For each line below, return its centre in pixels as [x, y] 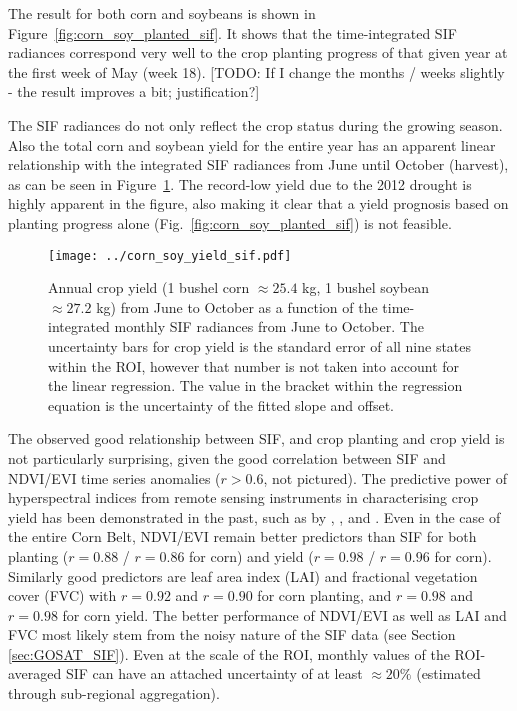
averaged [35, 673]
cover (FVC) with [62, 595]
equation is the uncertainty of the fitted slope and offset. [221, 404]
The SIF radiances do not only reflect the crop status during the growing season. [255, 124]
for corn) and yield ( [251, 555]
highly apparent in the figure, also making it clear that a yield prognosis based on [258, 203]
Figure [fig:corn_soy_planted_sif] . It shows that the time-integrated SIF [232, 32]
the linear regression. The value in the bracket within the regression [255, 385]
